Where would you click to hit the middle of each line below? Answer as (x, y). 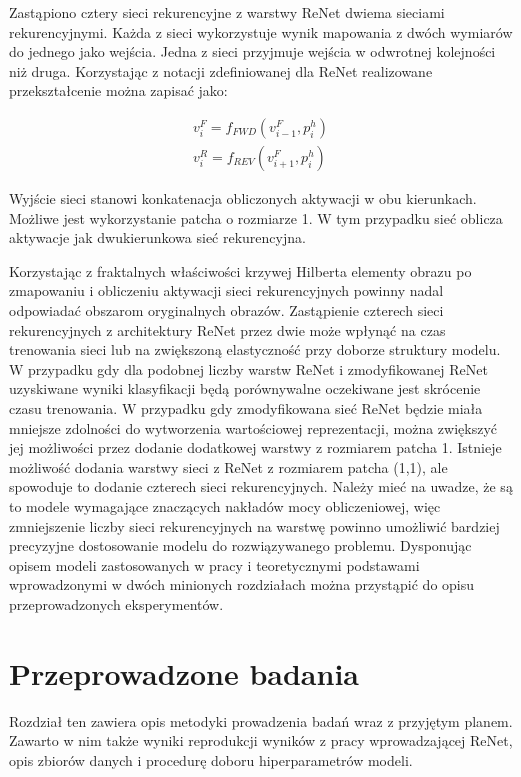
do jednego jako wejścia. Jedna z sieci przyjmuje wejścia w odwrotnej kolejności (252, 51)
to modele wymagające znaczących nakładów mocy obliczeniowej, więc (225, 505)
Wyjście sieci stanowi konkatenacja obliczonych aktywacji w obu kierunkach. (243, 198)
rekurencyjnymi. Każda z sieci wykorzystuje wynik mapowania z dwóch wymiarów (261, 31)
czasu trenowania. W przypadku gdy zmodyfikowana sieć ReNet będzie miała (246, 407)
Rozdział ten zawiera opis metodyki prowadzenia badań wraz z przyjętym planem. (261, 720)
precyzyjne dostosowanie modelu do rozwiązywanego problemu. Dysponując (240, 545)
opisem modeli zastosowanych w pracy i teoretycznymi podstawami (214, 564)
